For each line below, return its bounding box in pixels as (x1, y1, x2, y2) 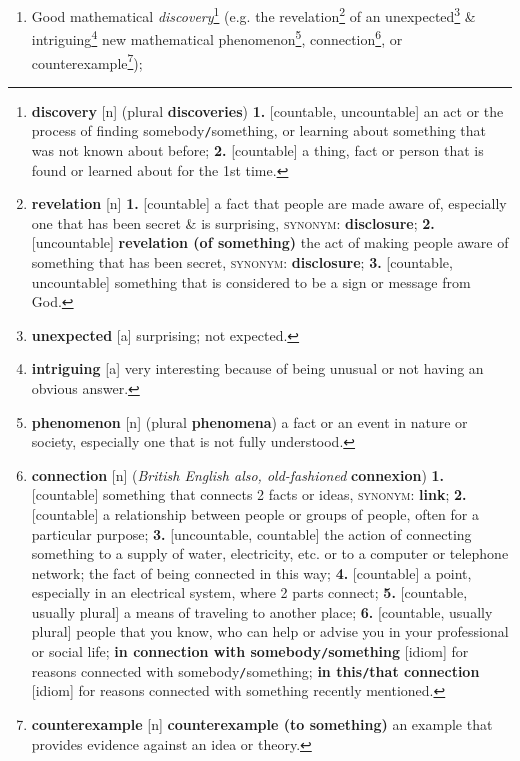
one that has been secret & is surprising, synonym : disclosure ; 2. (31, 212, 435, 233)
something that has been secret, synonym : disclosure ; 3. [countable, (31, 251, 453, 272)
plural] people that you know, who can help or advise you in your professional (31, 621, 509, 642)
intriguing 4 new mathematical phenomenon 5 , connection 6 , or (31, 26, 403, 49)
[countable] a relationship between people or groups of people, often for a (31, 503, 479, 524)
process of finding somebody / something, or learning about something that (31, 120, 486, 141)
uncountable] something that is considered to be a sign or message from (31, 271, 471, 292)
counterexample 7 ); (31, 49, 143, 73)
